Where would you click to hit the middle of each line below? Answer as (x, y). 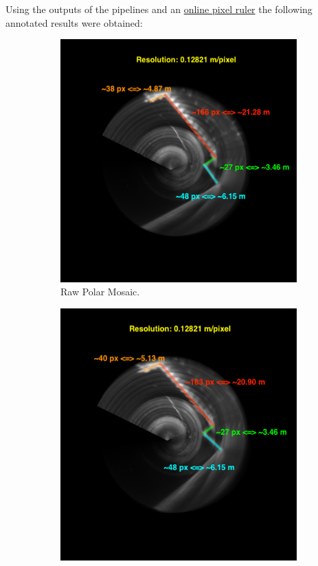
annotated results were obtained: (74, 22)
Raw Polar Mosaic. (100, 292)
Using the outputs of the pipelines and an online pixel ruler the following (159, 9)
